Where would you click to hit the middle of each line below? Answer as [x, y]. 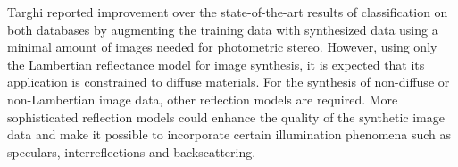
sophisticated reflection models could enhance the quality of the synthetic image [226, 117]
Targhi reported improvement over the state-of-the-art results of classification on [228, 12]
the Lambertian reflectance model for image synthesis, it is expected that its [216, 64]
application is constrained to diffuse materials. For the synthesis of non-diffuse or [229, 82]
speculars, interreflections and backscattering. [132, 151]
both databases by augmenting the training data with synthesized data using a [223, 29]
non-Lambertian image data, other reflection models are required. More [203, 99]
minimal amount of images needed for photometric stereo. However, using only [222, 47]
